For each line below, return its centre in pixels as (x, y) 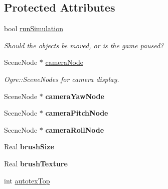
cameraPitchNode (77, 113)
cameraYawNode (75, 96)
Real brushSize (29, 147)
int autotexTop (27, 180)
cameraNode (64, 62)
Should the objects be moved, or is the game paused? (84, 45)
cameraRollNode (75, 129)
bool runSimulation (34, 28)
